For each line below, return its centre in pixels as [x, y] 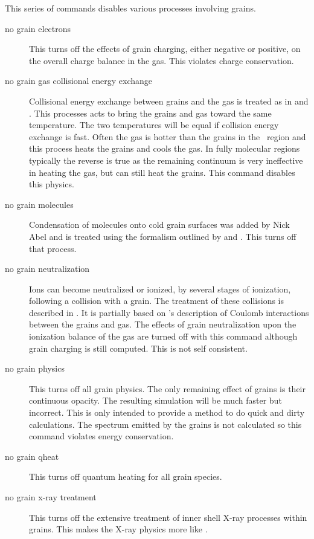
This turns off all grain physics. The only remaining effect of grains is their [167, 388]
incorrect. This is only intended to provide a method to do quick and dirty [167, 412]
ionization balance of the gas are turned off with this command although [163, 336]
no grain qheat [32, 456]
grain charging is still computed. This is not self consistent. [138, 348]
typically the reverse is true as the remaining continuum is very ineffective [166, 160]
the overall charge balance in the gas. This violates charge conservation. [162, 60]
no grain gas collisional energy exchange [79, 81]
